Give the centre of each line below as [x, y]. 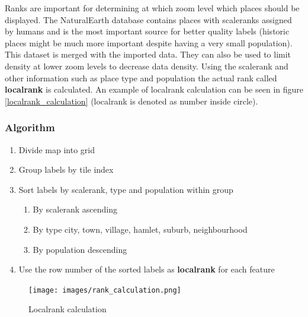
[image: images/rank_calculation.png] [105, 290]
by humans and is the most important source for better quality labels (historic [147, 31]
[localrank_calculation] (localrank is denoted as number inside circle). [131, 101]
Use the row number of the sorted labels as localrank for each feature [147, 269]
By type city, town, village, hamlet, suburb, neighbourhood [140, 229]
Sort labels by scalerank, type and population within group [126, 189]
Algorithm [30, 127]
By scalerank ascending [75, 209]
